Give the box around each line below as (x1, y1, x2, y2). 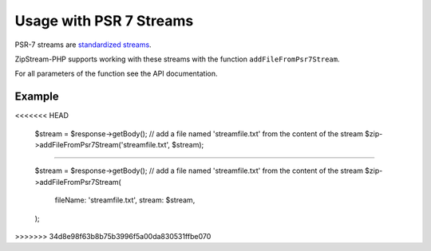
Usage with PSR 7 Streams (14, 12, 194, 29)
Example (14, 90, 59, 104)
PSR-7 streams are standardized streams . (14, 40, 152, 49)
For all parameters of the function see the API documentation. (14, 69, 219, 79)
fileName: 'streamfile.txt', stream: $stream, (54, 195, 196, 205)
